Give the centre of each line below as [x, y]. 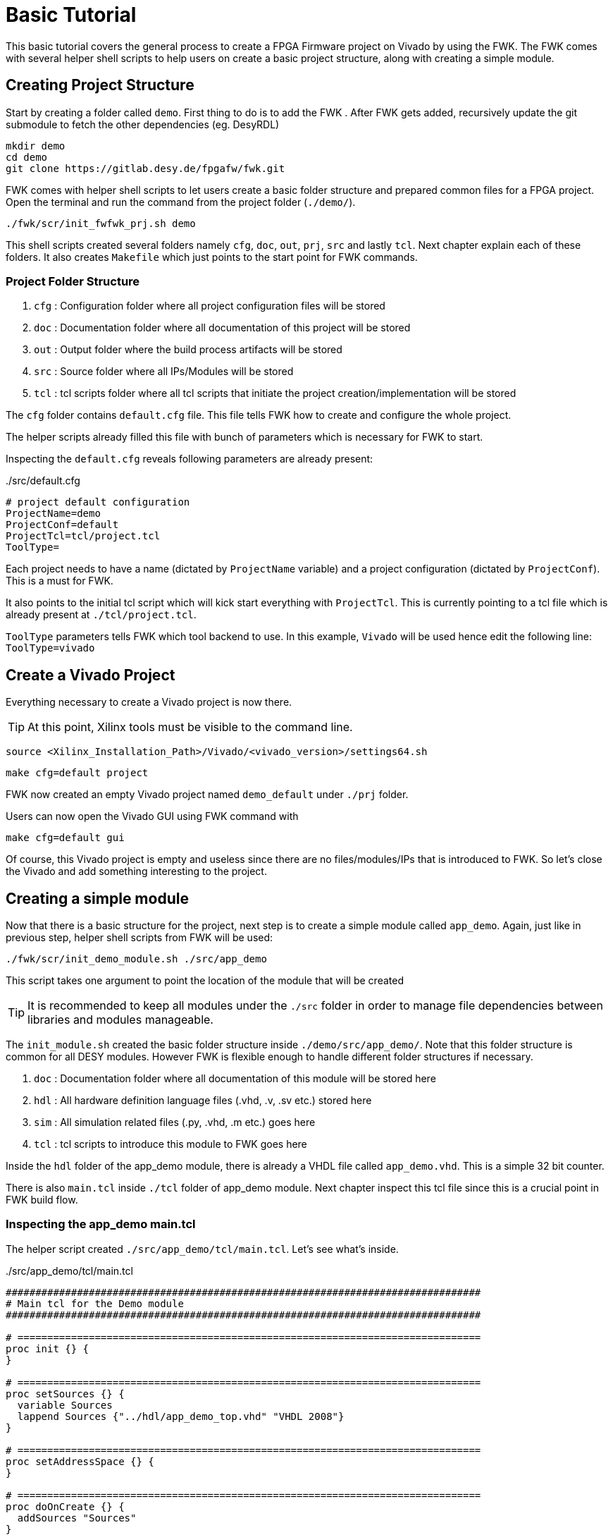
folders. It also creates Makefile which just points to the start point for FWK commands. [212, 257]
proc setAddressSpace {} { [80, 1461]
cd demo [27, 157]
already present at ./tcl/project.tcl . [101, 615]
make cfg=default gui [65, 838]
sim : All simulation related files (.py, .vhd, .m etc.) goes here [175, 1122]
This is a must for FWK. [60, 581]
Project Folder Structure [73, 281]
